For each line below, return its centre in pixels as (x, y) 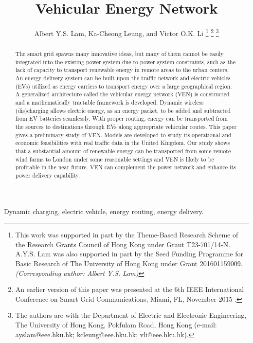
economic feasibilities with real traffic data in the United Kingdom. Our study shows (123, 143)
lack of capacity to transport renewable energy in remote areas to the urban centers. (122, 70)
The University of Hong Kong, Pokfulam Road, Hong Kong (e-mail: (116, 325)
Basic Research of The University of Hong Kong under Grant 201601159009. (129, 263)
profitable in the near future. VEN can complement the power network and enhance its (126, 167)
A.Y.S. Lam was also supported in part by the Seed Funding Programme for (129, 254)
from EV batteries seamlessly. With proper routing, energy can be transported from (121, 118)
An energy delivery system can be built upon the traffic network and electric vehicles (123, 78)
